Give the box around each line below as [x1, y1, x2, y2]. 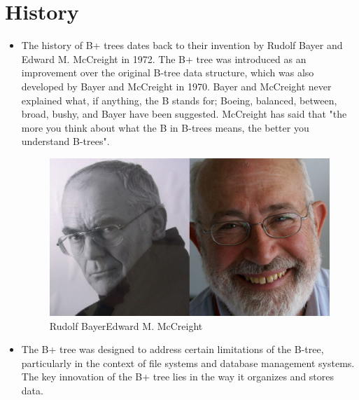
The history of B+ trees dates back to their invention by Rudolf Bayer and [21, 38, 343, 53]
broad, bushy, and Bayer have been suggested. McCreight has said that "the [21, 106, 347, 121]
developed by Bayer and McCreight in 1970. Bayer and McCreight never [21, 78, 332, 93]
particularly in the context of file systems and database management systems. [21, 355, 355, 370]
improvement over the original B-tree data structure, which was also [21, 65, 314, 80]
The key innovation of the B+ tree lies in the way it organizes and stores [21, 369, 335, 384]
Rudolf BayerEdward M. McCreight [49, 318, 203, 333]
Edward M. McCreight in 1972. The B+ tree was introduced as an [21, 51, 307, 66]
